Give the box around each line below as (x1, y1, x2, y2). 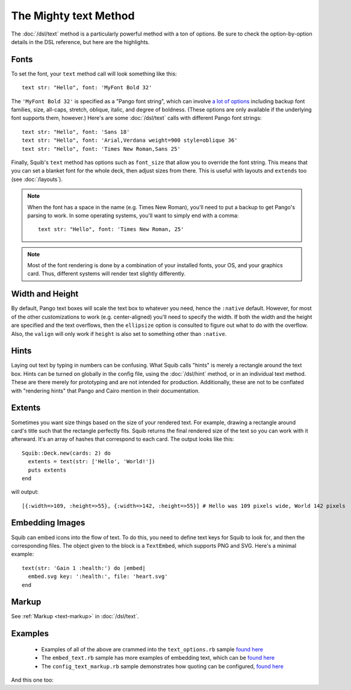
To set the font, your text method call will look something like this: (11, 70, 177, 77)
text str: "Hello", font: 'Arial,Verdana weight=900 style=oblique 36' (22, 137, 238, 144)
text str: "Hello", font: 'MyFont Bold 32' (22, 84, 152, 91)
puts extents (28, 466, 67, 473)
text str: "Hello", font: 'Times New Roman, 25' (38, 226, 184, 233)
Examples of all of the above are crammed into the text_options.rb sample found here (41, 645, 264, 653)
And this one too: (11, 676, 54, 684)
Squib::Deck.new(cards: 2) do (22, 449, 111, 457)
